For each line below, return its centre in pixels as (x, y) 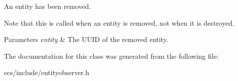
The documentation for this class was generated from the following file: (111, 56)
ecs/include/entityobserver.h (47, 72)
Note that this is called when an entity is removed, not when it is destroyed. (119, 22)
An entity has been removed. (47, 6)
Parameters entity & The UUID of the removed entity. (86, 39)
